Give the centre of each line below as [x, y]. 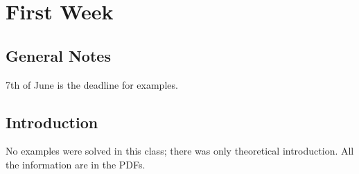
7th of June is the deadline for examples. [92, 84]
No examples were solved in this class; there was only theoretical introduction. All [180, 151]
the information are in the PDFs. [76, 164]
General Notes [58, 55]
